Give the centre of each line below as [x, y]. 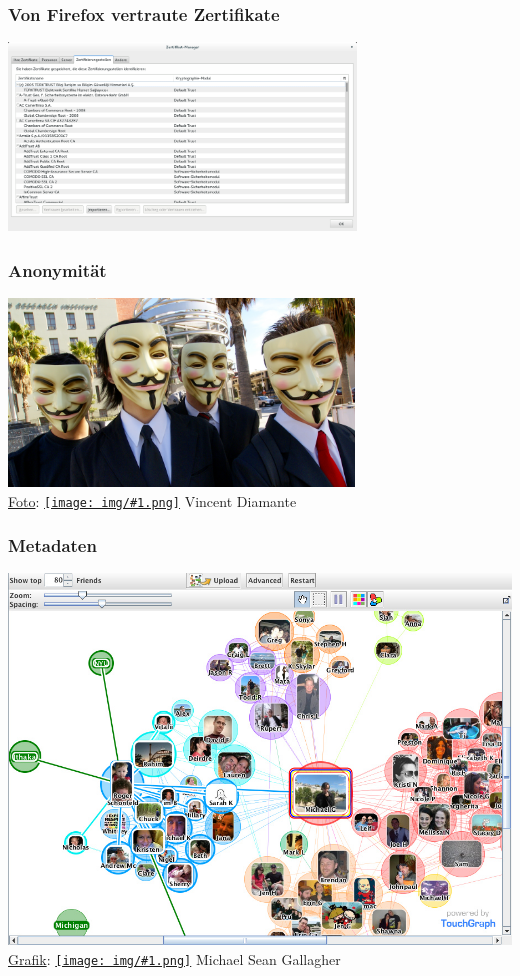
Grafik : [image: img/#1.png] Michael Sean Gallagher [174, 958]
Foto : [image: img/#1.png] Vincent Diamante [152, 500]
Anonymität [57, 269]
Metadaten [52, 545]
